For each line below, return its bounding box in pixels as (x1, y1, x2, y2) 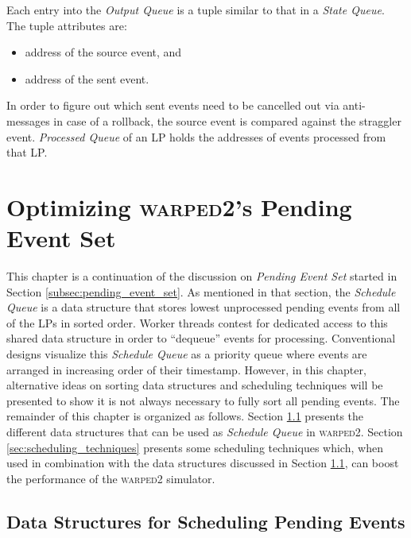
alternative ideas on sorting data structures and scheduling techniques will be (6, 377, 383, 393)
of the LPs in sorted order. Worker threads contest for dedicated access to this (6, 314, 388, 331)
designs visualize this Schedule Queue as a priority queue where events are (6, 346, 367, 362)
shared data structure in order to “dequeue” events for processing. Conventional (6, 330, 396, 346)
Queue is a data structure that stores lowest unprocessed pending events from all (6, 299, 401, 315)
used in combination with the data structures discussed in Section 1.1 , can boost (6, 455, 399, 471)
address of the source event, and (25, 44, 182, 60)
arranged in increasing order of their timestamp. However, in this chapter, (6, 361, 366, 377)
